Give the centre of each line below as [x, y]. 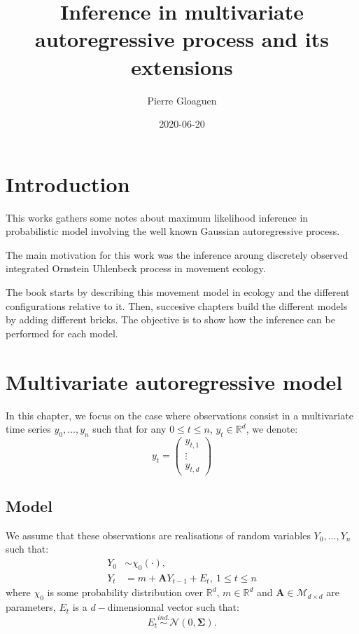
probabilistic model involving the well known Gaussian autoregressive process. [173, 231]
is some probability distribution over [125, 592]
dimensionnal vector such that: [173, 607]
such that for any [129, 429]
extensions [182, 66]
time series [28, 429]
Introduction [68, 183]
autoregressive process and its [182, 39]
